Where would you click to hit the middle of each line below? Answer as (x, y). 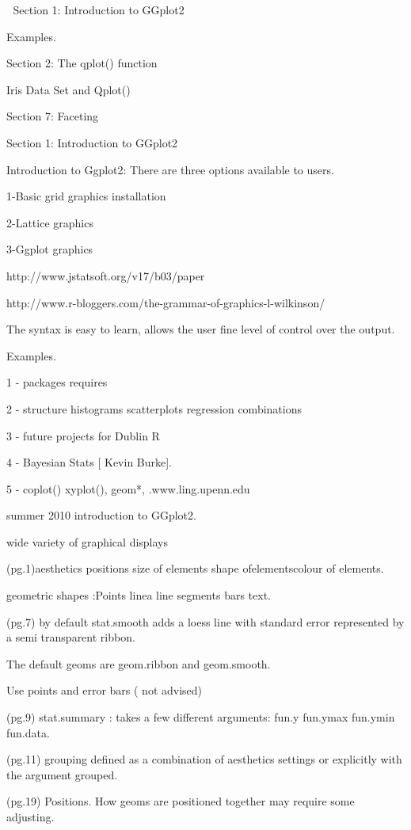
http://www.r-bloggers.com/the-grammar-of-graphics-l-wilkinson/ (166, 302)
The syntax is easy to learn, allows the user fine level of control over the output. (201, 329)
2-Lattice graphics (50, 222)
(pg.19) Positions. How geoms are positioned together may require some (181, 801)
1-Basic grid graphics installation (86, 196)
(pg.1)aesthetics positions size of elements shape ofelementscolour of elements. (195, 568)
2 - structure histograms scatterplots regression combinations (154, 408)
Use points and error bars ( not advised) (105, 690)
